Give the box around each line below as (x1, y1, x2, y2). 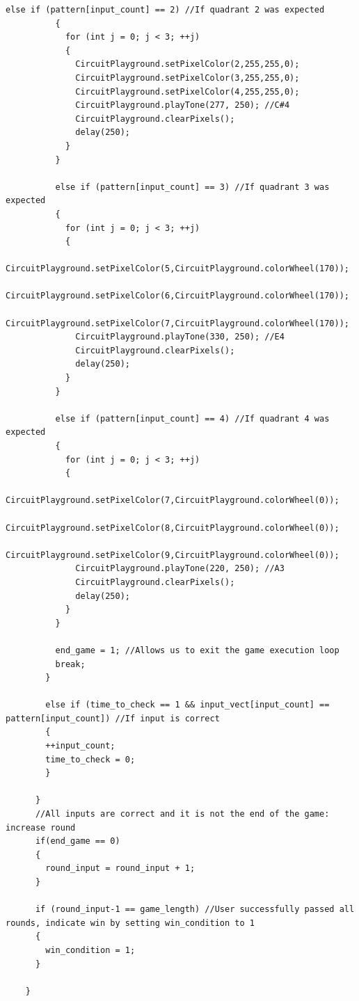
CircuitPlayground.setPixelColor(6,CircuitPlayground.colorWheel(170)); (6, 291, 349, 301)
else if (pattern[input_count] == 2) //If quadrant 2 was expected (6, 5, 325, 15)
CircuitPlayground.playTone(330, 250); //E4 (75, 332, 285, 342)
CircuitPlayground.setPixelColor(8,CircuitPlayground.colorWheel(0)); (6, 522, 340, 533)
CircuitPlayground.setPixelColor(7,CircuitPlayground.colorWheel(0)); (6, 495, 340, 506)
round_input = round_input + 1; (45, 863, 196, 874)
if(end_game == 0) (35, 836, 120, 847)
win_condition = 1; (45, 945, 136, 955)
